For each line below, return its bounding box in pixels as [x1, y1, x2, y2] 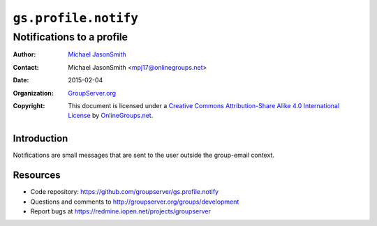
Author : [13, 50, 36, 59]
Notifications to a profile [13, 31, 128, 43]
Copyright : [13, 101, 45, 110]
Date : [13, 76, 29, 84]
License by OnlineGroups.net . [68, 112, 154, 120]
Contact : [13, 63, 40, 71]
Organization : [13, 89, 54, 97]
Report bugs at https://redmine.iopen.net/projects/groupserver [30, 206, 211, 216]
